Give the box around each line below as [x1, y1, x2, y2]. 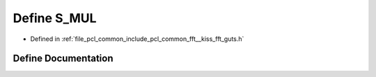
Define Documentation [13, 53, 113, 65]
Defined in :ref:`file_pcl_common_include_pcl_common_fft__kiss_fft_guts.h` [30, 35, 244, 43]
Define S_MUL [13, 10, 97, 26]
